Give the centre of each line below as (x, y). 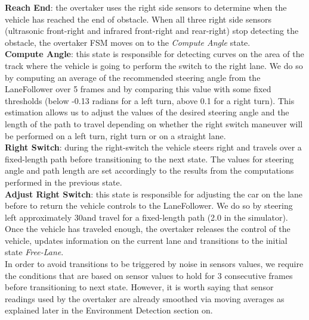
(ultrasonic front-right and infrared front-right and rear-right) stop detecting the (152, 31)
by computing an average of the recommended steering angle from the (133, 77)
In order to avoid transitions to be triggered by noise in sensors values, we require (154, 264)
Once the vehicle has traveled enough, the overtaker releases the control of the (148, 229)
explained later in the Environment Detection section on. (109, 310)
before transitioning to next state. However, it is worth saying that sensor (139, 287)
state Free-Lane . (34, 252)
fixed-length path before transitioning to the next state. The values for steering (149, 159)
